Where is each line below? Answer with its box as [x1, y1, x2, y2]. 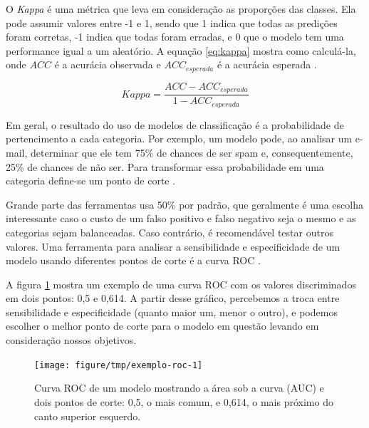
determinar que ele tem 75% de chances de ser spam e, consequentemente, [30, 145, 353, 160]
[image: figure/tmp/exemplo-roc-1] [34, 360, 203, 370]
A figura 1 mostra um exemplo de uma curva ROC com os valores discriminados [6, 276, 356, 291]
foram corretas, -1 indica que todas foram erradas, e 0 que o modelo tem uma [6, 29, 344, 44]
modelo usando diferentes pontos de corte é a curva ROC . [6, 253, 261, 268]
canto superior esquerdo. [34, 408, 141, 423]
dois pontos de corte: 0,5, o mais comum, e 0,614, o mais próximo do [34, 394, 333, 409]
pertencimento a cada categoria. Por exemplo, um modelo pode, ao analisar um [6, 131, 353, 146]
